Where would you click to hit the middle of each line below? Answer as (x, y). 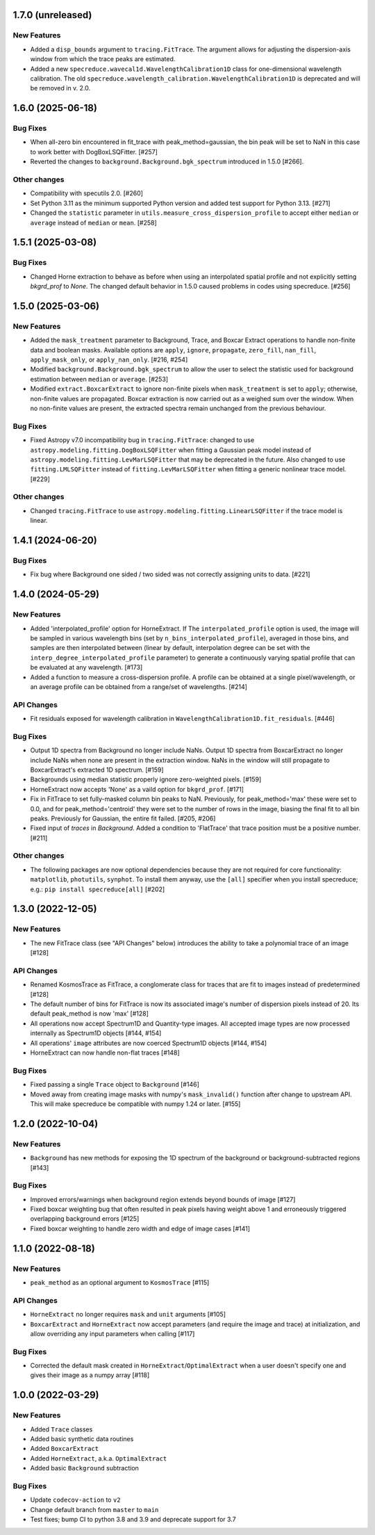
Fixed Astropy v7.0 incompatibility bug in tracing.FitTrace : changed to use (142, 440)
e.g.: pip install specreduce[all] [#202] (98, 889)
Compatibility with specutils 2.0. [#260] (87, 193)
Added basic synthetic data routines (82, 1438)
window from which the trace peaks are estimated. (103, 59)
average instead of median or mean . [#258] (94, 222)
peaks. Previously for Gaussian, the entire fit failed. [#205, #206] (123, 818)
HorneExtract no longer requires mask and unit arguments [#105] (128, 1315)
